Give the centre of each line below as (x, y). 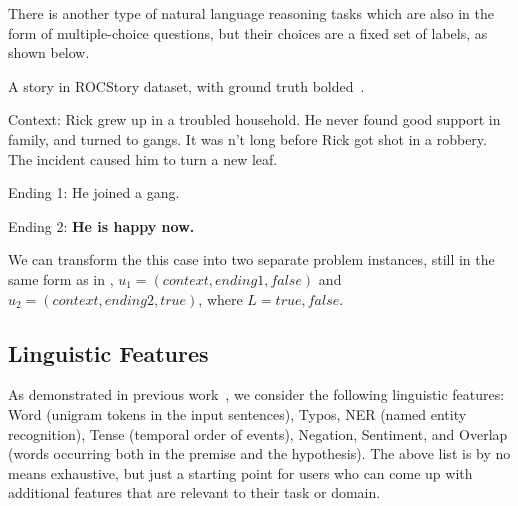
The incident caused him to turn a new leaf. (143, 158)
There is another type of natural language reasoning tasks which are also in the (251, 13)
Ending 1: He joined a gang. (94, 192)
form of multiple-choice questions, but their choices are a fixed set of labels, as (248, 32)
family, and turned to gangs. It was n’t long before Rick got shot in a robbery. (247, 138)
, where (220, 298)
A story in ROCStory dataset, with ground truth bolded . (186, 85)
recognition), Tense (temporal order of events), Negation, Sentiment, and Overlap (258, 433)
